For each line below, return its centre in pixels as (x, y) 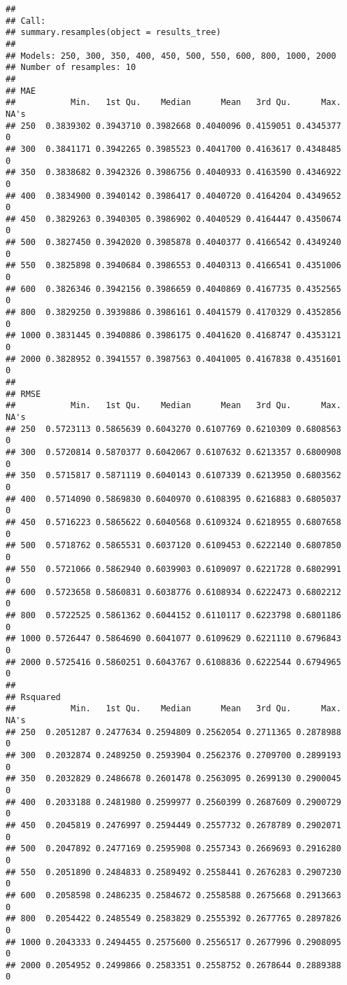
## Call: (26, 21)
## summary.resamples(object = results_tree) (113, 33)
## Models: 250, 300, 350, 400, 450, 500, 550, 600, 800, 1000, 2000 (171, 56)
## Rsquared (33, 697)
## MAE (21, 91)
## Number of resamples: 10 (71, 68)
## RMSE (23, 394)
